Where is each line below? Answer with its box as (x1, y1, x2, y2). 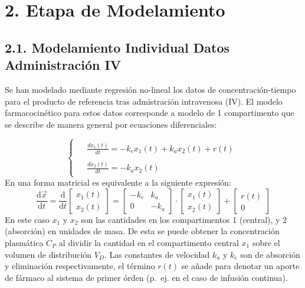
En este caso (5, 213, 50, 225)
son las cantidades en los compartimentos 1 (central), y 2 (81, 213, 287, 225)
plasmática (5, 237, 44, 249)
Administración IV (5, 56, 121, 74)
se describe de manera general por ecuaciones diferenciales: (5, 118, 217, 130)
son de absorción (240, 248, 300, 260)
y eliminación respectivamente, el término (5, 260, 155, 272)
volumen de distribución (5, 248, 92, 260)
